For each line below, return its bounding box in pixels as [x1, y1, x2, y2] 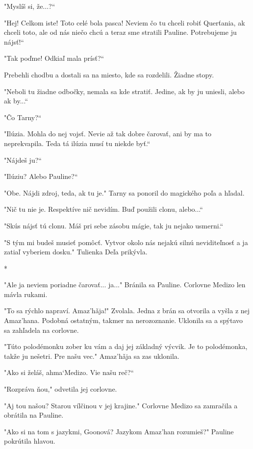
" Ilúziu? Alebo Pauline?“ [4, 171, 78, 181]
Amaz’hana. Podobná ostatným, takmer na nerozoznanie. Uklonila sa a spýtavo [4, 315, 243, 325]
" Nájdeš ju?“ [4, 154, 42, 165]
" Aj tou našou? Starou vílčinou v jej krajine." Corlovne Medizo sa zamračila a [4, 400, 238, 410]
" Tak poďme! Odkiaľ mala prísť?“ [4, 53, 104, 63]
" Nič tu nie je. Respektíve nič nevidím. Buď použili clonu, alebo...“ [4, 204, 203, 214]
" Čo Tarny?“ [4, 112, 42, 122]
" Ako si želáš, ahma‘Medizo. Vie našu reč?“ [4, 367, 134, 377]
